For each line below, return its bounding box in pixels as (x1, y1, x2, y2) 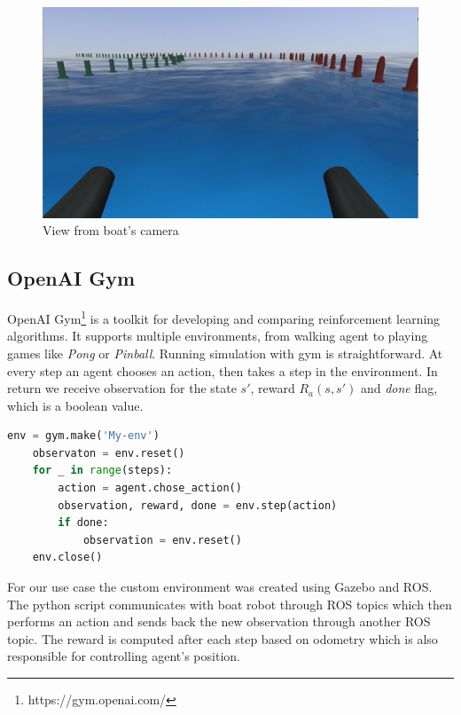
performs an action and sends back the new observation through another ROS (7, 612, 431, 631)
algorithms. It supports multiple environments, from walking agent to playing (7, 326, 428, 345)
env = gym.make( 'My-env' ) (7, 429, 160, 443)
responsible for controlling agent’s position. (7, 647, 240, 665)
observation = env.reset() (82, 533, 242, 546)
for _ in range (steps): (32, 464, 173, 477)
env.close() (32, 551, 103, 564)
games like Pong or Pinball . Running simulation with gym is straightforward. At (7, 343, 443, 362)
